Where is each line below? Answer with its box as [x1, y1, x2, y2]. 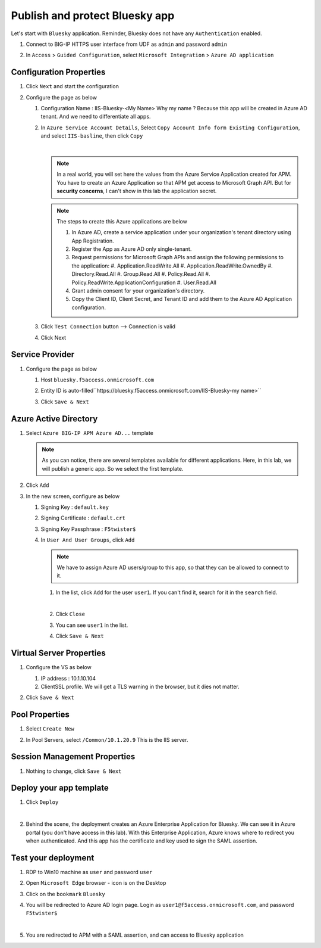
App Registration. [71, 237, 114, 244]
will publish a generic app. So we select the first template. [42, 465, 184, 472]
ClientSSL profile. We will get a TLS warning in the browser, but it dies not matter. [40, 683, 240, 690]
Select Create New [26, 725, 74, 732]
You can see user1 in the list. [55, 621, 128, 629]
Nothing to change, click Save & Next [26, 767, 122, 775]
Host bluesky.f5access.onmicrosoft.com [40, 376, 155, 383]
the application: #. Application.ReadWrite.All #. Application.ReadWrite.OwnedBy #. [71, 262, 273, 269]
